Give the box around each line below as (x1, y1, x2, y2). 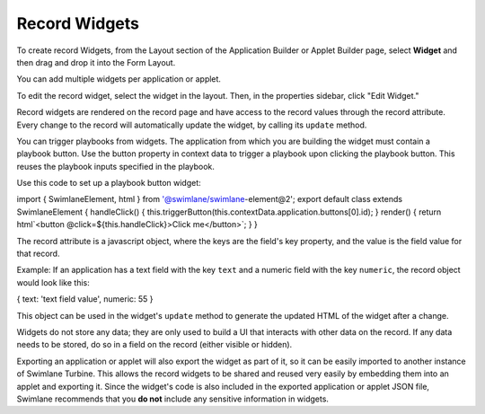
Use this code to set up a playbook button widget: (16, 178, 201, 189)
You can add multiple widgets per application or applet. (16, 74, 222, 84)
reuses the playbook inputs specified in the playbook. (16, 161, 216, 172)
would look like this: (16, 277, 90, 287)
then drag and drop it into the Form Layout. (16, 57, 176, 67)
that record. (16, 248, 60, 260)
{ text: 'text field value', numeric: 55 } (16, 294, 154, 304)
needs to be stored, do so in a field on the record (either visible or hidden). (16, 339, 293, 350)
